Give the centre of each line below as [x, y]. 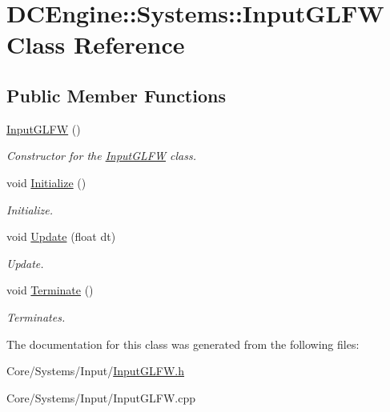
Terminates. [36, 316]
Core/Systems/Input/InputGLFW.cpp [101, 397]
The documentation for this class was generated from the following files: [183, 344]
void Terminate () [50, 290]
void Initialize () [46, 182]
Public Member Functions [116, 95]
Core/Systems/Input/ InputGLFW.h [96, 371]
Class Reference [96, 44]
